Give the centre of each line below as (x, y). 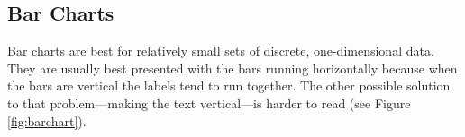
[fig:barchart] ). (47, 120)
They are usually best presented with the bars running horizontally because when (232, 68)
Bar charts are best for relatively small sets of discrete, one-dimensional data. (221, 51)
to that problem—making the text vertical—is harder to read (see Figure (209, 103)
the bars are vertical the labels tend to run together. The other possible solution (229, 86)
